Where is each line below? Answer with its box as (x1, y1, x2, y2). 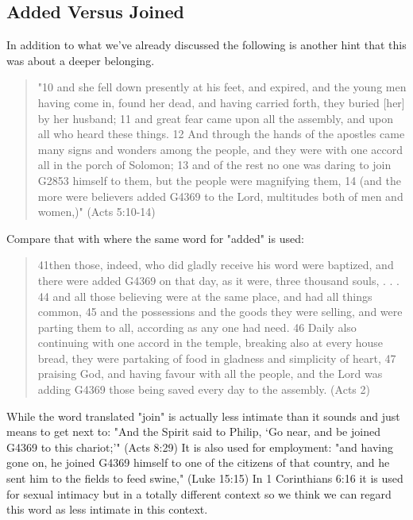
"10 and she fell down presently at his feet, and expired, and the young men (37, 79, 407, 95)
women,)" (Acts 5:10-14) (37, 203, 156, 220)
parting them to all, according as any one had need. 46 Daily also (37, 318, 357, 335)
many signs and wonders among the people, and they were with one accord (37, 141, 403, 157)
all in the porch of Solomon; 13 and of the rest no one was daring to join (37, 156, 392, 173)
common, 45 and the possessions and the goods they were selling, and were (37, 303, 403, 320)
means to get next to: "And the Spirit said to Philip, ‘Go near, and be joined (6, 423, 380, 440)
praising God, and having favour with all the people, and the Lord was (37, 365, 383, 382)
